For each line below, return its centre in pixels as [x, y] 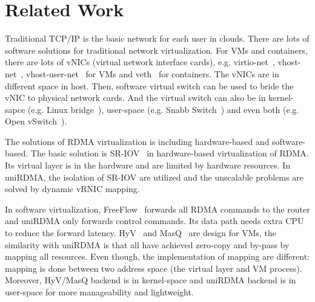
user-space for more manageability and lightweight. [99, 292]
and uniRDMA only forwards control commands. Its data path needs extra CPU [154, 221]
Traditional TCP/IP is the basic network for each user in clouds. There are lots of [157, 38]
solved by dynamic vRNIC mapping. [72, 189]
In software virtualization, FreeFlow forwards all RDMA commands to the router [157, 209]
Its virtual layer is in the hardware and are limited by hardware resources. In [148, 165]
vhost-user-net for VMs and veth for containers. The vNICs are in [153, 73]
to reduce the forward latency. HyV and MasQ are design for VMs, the [141, 233]
